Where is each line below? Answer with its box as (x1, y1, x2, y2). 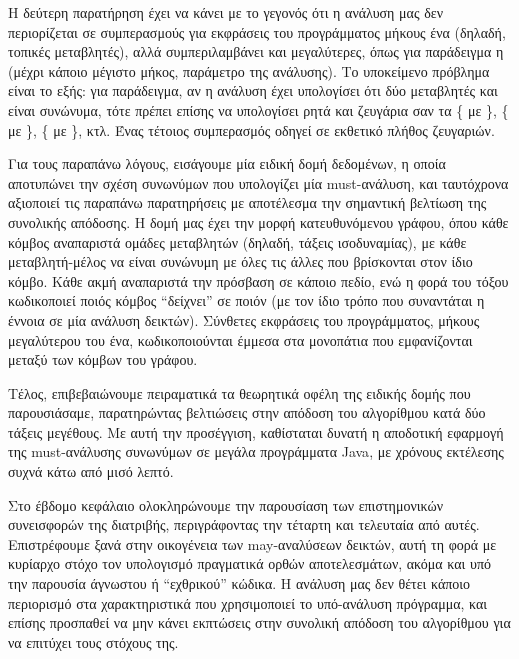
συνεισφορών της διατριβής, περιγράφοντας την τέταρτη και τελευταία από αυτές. (8, 514, 480, 535)
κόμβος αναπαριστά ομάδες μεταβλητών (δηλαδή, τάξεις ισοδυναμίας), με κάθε (8, 231, 467, 252)
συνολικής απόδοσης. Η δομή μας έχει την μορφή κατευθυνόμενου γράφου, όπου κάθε (8, 211, 509, 232)
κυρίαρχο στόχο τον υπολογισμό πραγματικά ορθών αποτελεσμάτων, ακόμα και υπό (8, 553, 492, 574)
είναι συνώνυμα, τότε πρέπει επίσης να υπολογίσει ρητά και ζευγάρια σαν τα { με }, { (8, 99, 509, 120)
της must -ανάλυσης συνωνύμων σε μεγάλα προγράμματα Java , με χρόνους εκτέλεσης (8, 441, 504, 462)
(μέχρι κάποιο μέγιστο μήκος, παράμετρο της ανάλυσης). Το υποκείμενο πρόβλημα (8, 60, 490, 81)
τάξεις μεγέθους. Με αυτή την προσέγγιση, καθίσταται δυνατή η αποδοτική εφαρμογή (8, 421, 504, 442)
